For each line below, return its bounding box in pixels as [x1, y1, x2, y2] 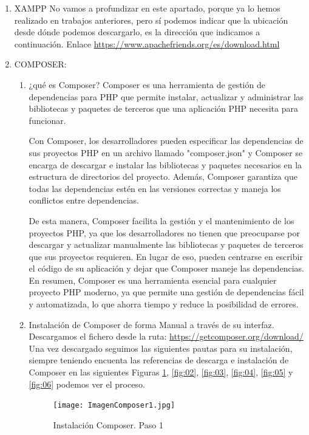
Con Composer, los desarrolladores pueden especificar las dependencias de [29, 134, 304, 147]
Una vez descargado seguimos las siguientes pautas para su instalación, [29, 341, 293, 354]
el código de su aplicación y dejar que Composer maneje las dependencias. [29, 262, 305, 275]
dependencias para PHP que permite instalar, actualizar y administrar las [29, 90, 304, 103]
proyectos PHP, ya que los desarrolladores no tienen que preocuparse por [29, 226, 300, 239]
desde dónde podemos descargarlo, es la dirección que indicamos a [14, 26, 260, 38]
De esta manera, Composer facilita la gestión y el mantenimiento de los [29, 214, 294, 227]
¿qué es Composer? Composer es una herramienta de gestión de [29, 78, 265, 91]
